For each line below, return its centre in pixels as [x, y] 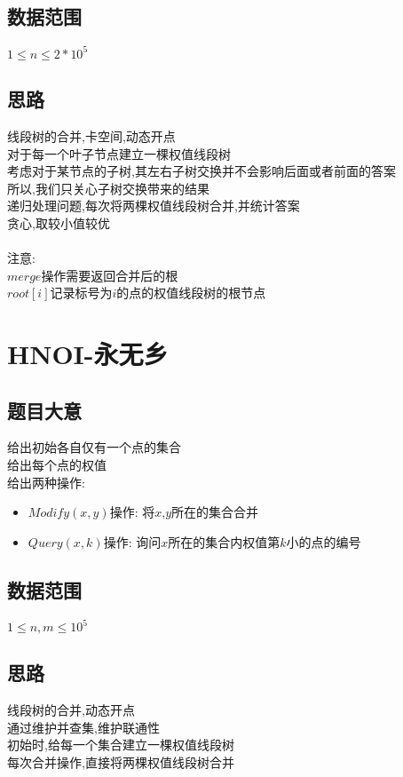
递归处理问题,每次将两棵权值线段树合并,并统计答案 [154, 206]
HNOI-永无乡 [88, 354]
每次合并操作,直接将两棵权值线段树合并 [121, 762]
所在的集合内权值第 [224, 541]
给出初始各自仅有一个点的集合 [94, 447]
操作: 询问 [132, 541]
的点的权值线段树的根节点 [191, 293]
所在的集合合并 [215, 512]
